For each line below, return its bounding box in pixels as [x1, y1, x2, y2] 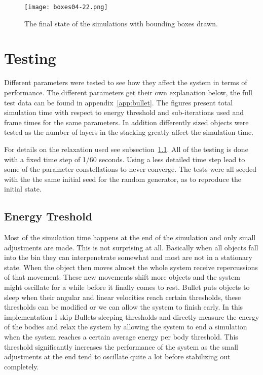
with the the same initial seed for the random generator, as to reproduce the [4, 173, 241, 184]
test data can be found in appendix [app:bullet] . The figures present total [4, 97, 233, 107]
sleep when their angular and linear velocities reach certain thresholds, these [4, 291, 241, 302]
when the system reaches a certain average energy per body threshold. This [4, 331, 238, 342]
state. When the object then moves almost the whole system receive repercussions [4, 261, 258, 272]
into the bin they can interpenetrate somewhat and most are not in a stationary [4, 252, 252, 262]
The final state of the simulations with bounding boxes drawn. [24, 18, 218, 28]
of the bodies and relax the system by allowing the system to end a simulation [4, 321, 247, 332]
